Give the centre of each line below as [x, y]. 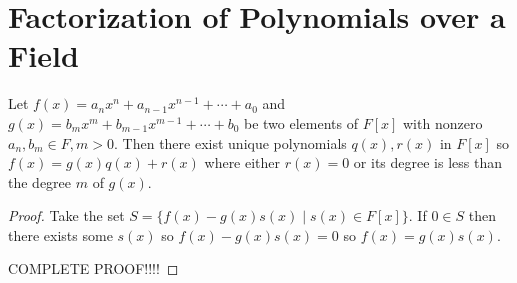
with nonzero [443, 122]
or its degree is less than [427, 162]
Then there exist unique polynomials [234, 142]
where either [242, 162]
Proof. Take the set [66, 215]
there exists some [60, 234]
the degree [40, 181]
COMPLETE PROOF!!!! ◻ [93, 268]
